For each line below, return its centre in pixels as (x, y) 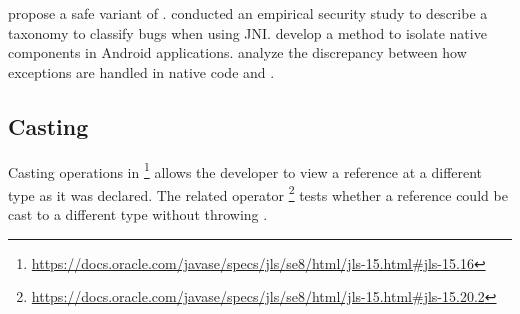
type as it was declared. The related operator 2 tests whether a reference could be (258, 193)
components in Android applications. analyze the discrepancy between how (237, 52)
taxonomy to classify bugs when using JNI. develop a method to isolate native (247, 32)
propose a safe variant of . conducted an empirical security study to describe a (248, 13)
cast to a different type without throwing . (138, 214)
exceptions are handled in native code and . (141, 71)
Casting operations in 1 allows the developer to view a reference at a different (245, 170)
